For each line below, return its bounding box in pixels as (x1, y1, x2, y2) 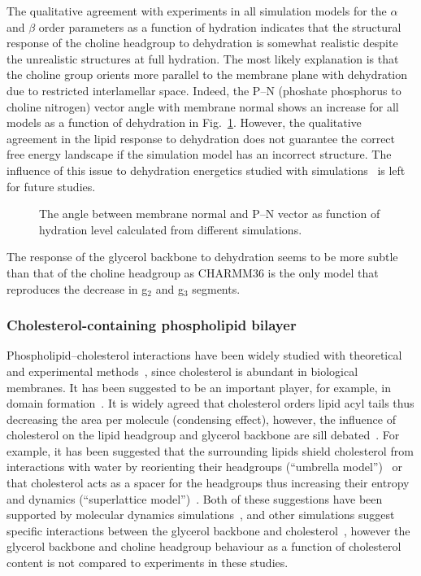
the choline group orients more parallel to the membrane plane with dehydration (7, 66, 408, 83)
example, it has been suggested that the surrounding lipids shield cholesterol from (7, 442, 414, 459)
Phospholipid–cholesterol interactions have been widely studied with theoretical (7, 347, 402, 364)
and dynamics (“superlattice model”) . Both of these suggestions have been (7, 490, 383, 507)
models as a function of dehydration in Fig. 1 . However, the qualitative (7, 114, 362, 131)
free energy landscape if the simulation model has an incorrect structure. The (7, 146, 392, 163)
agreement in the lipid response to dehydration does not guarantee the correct (7, 129, 396, 146)
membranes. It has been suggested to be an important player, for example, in (7, 378, 391, 395)
